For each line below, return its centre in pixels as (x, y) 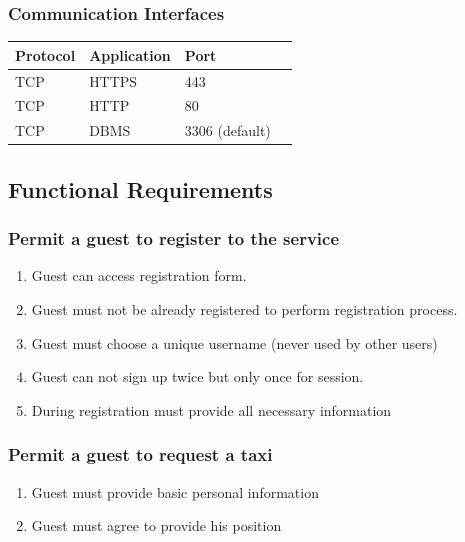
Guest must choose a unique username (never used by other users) (234, 342)
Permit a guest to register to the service (174, 238)
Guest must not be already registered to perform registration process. (244, 308)
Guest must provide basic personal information (175, 491)
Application (130, 54)
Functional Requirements (140, 188)
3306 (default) (227, 130)
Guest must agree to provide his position (156, 525)
